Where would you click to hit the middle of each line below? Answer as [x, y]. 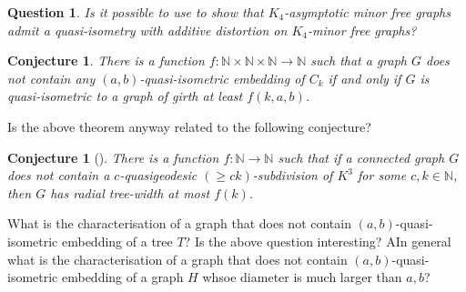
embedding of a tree [117, 241]
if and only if [365, 78]
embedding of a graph [122, 277]
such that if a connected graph [361, 157]
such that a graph [359, 60]
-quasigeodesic [158, 175]
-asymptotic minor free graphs [367, 12]
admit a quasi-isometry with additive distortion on [147, 30]
